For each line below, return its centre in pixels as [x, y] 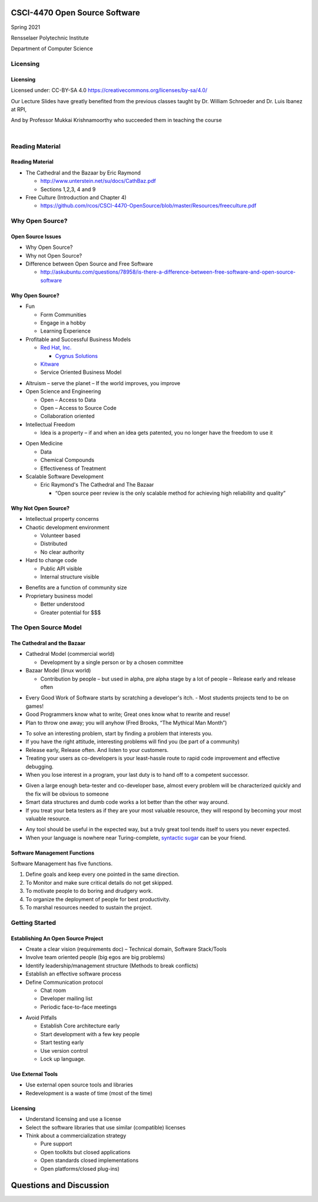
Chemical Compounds [67, 460]
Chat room [53, 990]
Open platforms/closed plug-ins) [80, 1168]
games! [35, 706]
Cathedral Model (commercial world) [70, 654]
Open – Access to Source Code [79, 408]
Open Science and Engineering [63, 392]
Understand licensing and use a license [74, 1119]
